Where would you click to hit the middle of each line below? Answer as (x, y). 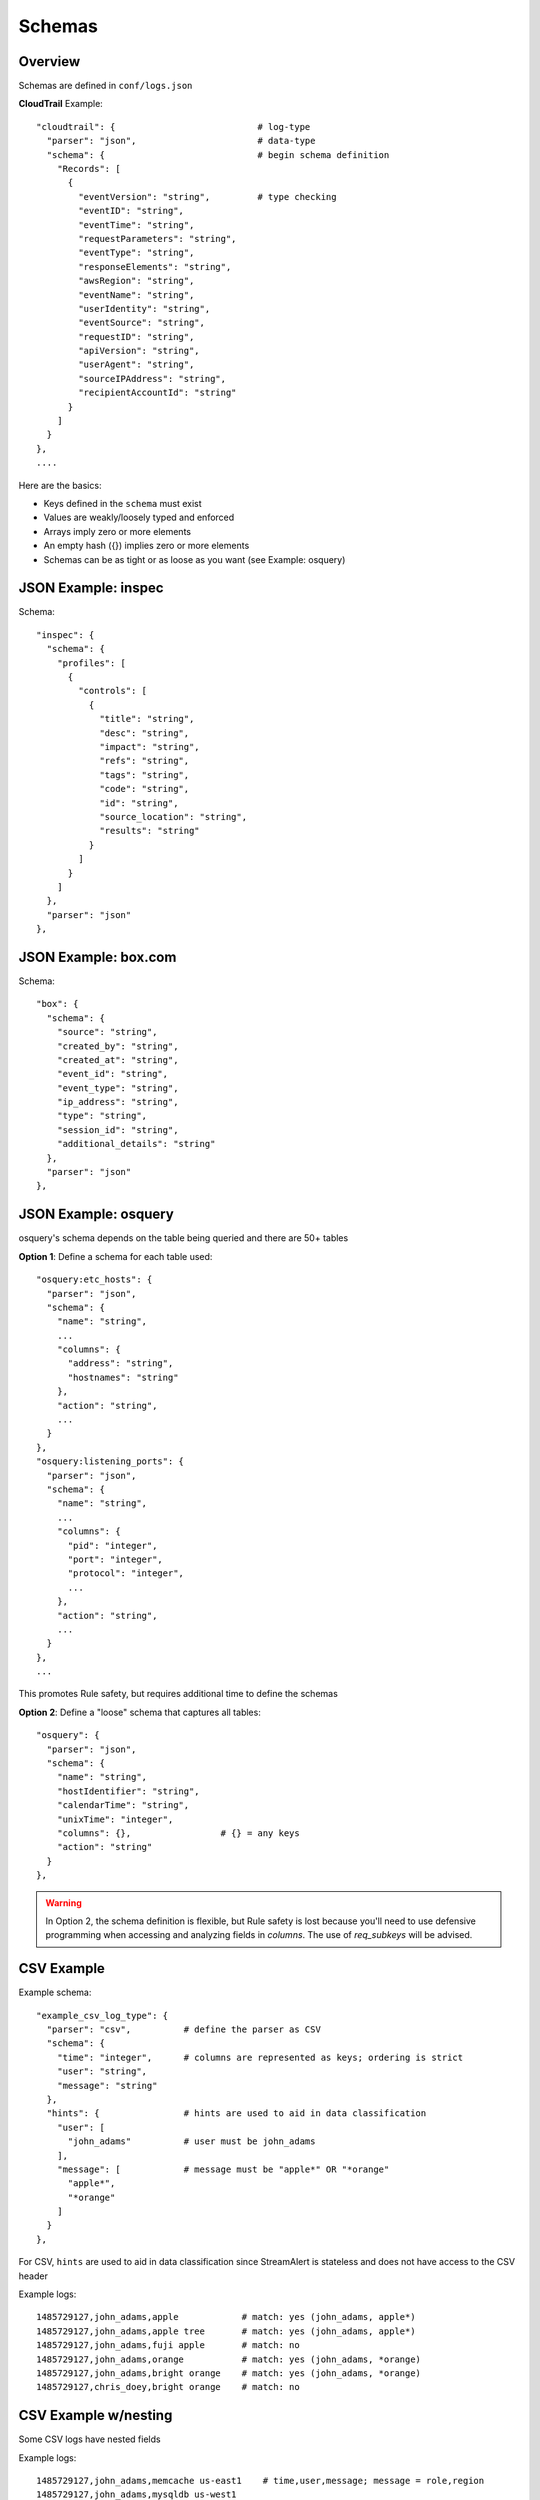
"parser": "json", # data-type (181, 141)
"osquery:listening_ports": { (110, 1461)
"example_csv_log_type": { (102, 2015)
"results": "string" (149, 831)
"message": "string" (107, 2085)
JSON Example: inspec (91, 588)
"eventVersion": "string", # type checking (207, 196)
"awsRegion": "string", (136, 281)
